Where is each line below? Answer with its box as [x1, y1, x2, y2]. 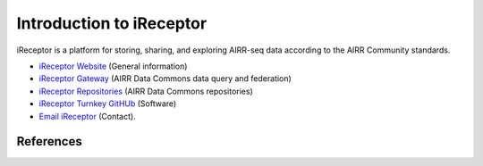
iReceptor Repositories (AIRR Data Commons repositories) [38, 86, 254, 96]
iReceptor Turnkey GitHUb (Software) [38, 98, 177, 109]
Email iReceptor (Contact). [38, 111, 136, 121]
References [16, 134, 82, 149]
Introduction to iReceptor [16, 13, 208, 33]
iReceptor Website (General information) [38, 61, 188, 71]
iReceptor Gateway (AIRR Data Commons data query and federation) [38, 73, 292, 84]
